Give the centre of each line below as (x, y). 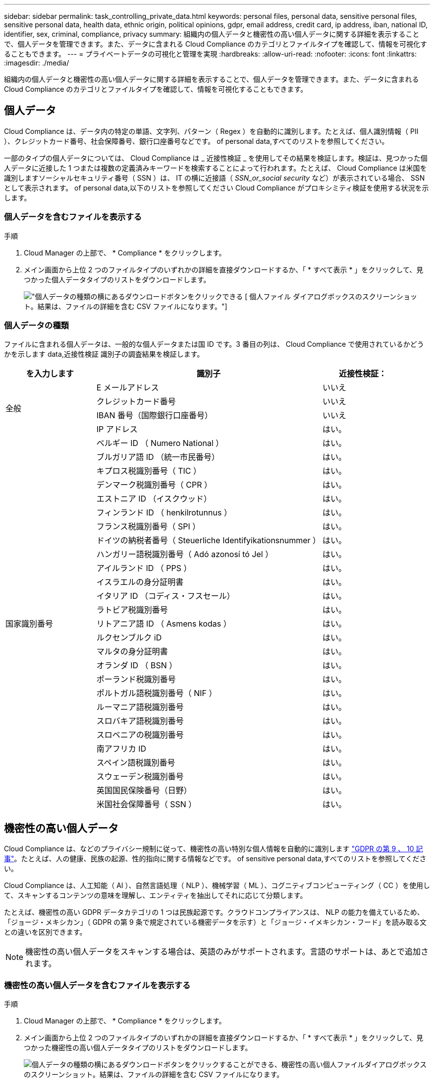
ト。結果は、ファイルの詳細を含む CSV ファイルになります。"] (126, 306)
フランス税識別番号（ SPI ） (148, 527)
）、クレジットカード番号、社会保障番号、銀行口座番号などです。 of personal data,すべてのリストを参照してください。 (196, 141)
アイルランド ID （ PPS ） (144, 568)
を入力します (50, 374)
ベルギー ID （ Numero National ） (160, 443)
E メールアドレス (128, 388)
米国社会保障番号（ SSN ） (146, 804)
